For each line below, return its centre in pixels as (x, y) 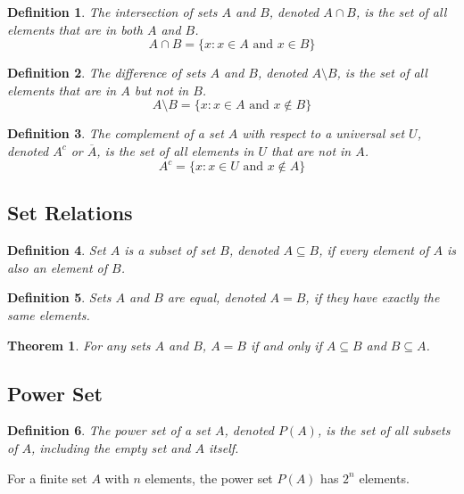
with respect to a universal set (323, 133)
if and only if (286, 345)
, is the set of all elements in (175, 150)
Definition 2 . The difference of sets (107, 73)
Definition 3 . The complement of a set (116, 133)
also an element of (57, 267)
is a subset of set (170, 250)
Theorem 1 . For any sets (79, 345)
